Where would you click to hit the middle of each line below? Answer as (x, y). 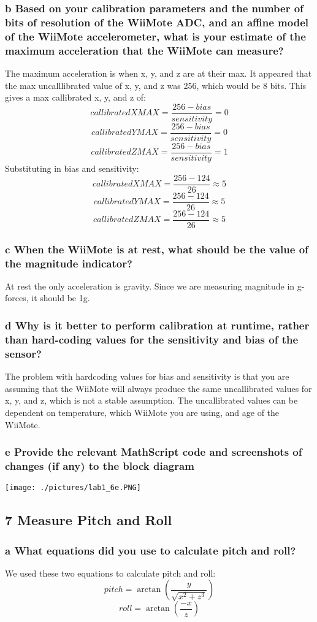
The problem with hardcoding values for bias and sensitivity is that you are (147, 376)
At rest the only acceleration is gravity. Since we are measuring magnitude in (150, 286)
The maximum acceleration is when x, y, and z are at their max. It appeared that (158, 73)
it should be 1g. (61, 298)
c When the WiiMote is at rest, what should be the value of (157, 249)
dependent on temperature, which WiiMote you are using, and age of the (142, 412)
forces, (17, 298)
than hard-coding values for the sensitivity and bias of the (152, 339)
